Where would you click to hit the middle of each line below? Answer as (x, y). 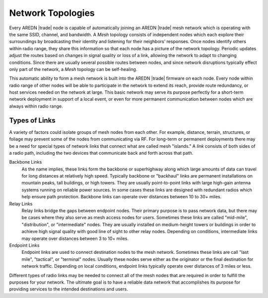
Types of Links (32, 120)
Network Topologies (52, 13)
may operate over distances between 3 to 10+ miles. (75, 238)
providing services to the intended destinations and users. (69, 289)
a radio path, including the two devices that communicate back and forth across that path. (101, 153)
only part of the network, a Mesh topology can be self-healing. (73, 69)
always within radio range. (36, 106)
